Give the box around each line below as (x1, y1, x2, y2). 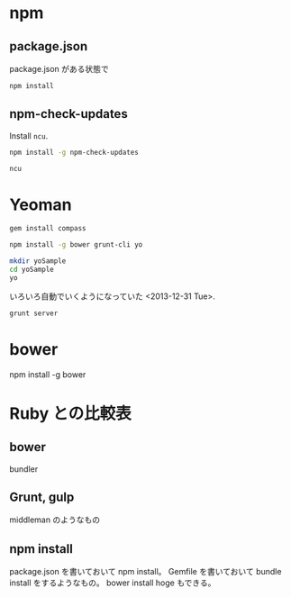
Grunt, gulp (9, 489, 75, 504)
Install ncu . (9, 130, 49, 141)
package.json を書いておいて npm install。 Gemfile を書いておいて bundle (9, 566, 282, 577)
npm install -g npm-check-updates (9, 148, 140, 157)
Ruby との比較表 (9, 403, 132, 423)
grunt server (9, 309, 59, 318)
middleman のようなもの (9, 514, 101, 525)
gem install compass (9, 224, 87, 233)
